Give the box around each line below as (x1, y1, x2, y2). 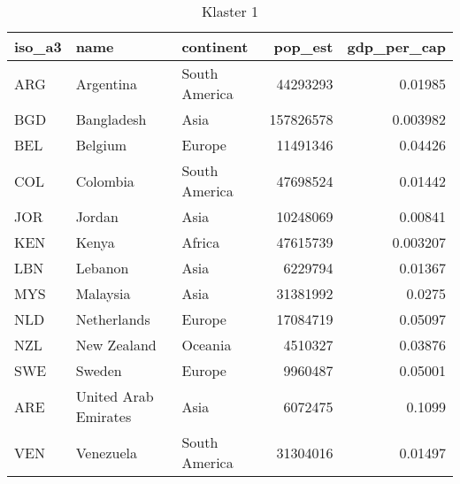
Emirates (75, 406, 132, 426)
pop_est (273, 36, 333, 57)
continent (181, 36, 249, 57)
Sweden (75, 360, 122, 380)
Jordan (75, 206, 119, 227)
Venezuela (75, 442, 137, 463)
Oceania (181, 334, 232, 355)
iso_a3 (14, 36, 62, 57)
